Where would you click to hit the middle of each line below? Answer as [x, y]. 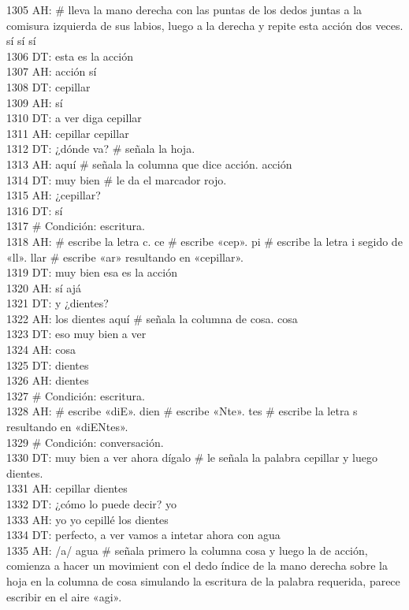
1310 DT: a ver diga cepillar [74, 118]
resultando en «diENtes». [67, 427]
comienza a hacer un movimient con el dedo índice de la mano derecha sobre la [197, 565]
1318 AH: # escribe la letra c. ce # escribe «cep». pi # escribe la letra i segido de [204, 241]
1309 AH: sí [35, 102]
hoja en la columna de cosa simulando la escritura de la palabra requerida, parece [203, 580]
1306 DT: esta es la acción [70, 56]
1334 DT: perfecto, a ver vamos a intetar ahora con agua [143, 535]
